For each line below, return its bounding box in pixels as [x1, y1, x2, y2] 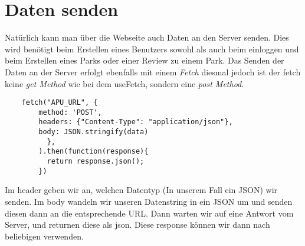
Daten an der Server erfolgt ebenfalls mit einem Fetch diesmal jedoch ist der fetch [5, 65, 301, 78]
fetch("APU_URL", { [21, 98, 98, 107]
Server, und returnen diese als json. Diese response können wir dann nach [5, 218, 270, 231]
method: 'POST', [38, 108, 102, 117]
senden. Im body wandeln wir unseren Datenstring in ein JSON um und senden [5, 195, 293, 207]
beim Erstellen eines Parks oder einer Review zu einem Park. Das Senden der [5, 54, 284, 67]
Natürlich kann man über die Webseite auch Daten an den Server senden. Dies [5, 31, 289, 44]
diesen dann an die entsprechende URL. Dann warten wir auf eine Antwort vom [5, 207, 294, 219]
